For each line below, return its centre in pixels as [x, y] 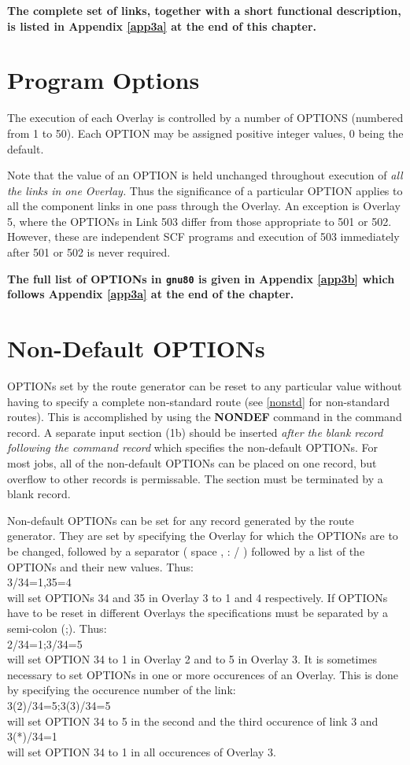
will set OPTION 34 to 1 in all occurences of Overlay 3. [142, 751]
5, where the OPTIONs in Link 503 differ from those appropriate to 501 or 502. [199, 221]
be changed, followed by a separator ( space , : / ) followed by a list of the [186, 551]
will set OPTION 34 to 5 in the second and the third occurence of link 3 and [193, 721]
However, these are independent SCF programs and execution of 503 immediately [203, 237]
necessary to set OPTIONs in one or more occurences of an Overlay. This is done [203, 674]
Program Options [103, 80]
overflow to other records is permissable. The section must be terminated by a [195, 478]
